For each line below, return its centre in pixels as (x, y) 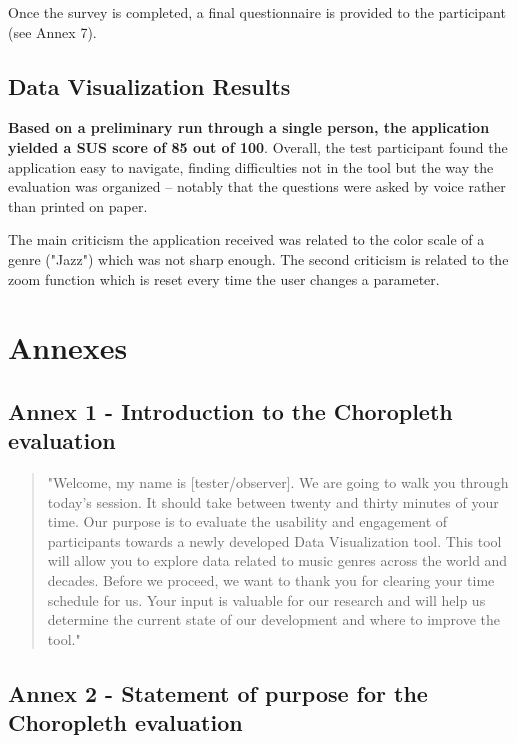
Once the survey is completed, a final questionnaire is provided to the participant (257, 12)
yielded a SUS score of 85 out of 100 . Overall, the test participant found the (258, 146)
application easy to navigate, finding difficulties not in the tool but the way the (251, 166)
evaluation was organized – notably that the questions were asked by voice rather (257, 186)
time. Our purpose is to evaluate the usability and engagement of (247, 521)
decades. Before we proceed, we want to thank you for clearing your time (271, 580)
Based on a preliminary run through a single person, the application (249, 127)
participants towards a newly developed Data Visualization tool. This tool (274, 540)
